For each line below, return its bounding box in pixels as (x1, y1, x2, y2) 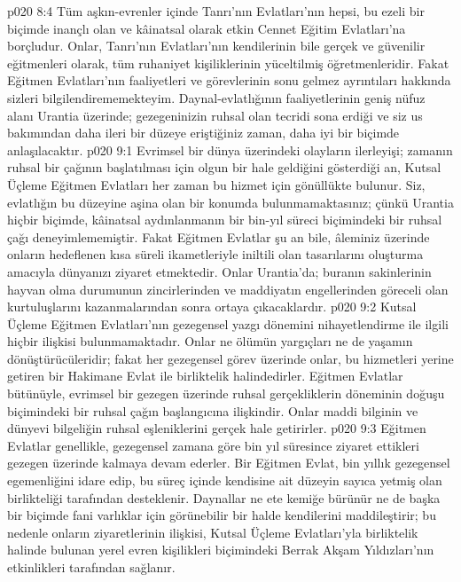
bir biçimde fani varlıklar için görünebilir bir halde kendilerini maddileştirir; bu (7, 506, 436, 524)
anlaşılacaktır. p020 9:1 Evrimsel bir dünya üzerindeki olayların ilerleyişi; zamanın (7, 140, 453, 159)
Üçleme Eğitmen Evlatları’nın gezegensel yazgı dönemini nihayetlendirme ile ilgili (7, 314, 449, 333)
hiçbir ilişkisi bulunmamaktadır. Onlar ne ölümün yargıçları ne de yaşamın (7, 332, 413, 350)
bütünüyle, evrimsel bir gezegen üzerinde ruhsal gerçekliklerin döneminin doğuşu (7, 384, 445, 403)
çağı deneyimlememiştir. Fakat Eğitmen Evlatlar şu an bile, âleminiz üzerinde (7, 227, 430, 246)
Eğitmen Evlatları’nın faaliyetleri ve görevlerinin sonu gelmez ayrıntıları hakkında (7, 71, 451, 90)
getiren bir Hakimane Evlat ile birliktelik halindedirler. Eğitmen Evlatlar (7, 366, 403, 385)
